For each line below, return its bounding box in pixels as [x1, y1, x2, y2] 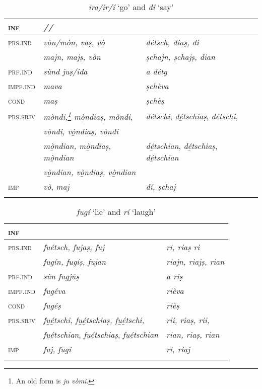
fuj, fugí [43, 343, 71, 355]
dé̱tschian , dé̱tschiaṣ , [146, 140, 218, 152]
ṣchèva [146, 80, 169, 92]
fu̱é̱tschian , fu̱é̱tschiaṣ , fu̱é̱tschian [43, 329, 159, 341]
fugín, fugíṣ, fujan [43, 256, 106, 268]
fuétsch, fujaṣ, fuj [43, 241, 105, 253]
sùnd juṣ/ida [43, 65, 88, 77]
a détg [146, 65, 167, 77]
